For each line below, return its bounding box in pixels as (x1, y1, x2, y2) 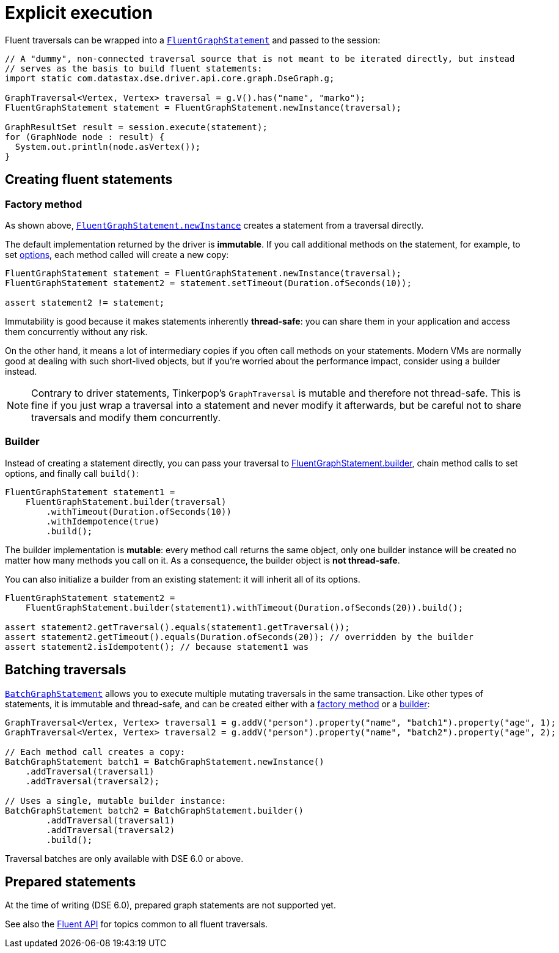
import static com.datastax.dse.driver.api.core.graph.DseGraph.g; (5, 73, 335, 83)
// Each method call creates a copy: (5, 746, 186, 757)
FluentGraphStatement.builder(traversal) (25, 496, 227, 507)
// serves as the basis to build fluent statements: (5, 63, 263, 73)
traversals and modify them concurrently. (31, 411, 221, 424)
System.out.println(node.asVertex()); (15, 141, 201, 152)
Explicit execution (5, 2, 153, 23)
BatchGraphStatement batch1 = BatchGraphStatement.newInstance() (5, 756, 324, 767)
